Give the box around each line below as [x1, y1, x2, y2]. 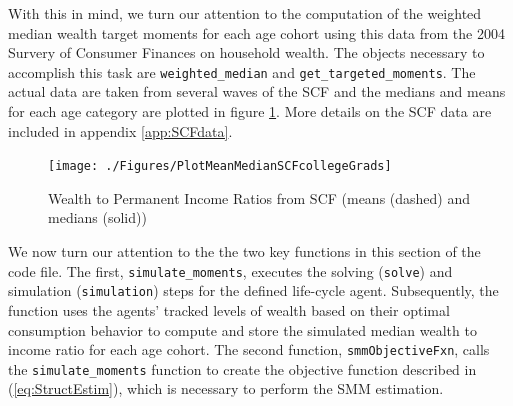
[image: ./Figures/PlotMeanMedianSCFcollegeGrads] [48, 159, 392, 174]
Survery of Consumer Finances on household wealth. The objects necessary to [8, 42, 485, 63]
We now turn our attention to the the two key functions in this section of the [8, 241, 481, 262]
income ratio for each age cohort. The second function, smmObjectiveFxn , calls [8, 339, 490, 360]
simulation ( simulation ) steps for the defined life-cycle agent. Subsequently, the [8, 280, 499, 301]
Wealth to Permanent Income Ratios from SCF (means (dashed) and [48, 187, 471, 208]
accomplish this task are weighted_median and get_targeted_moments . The [8, 61, 476, 82]
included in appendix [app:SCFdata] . [8, 120, 233, 141]
